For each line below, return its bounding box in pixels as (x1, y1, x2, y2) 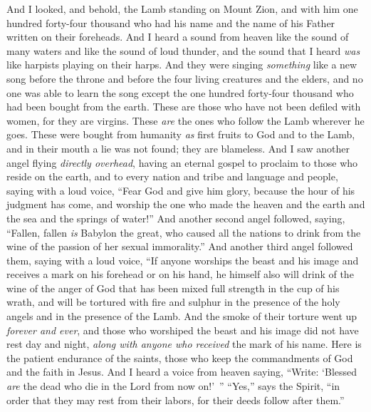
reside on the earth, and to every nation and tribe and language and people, (6, 169, 338, 184)
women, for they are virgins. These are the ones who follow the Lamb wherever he (6, 113, 365, 128)
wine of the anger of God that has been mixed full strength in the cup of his (6, 280, 340, 295)
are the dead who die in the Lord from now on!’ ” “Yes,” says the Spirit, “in (6, 378, 340, 393)
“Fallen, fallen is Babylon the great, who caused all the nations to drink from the (6, 225, 361, 240)
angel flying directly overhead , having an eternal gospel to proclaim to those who (6, 155, 358, 170)
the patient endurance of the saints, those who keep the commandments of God (6, 350, 353, 365)
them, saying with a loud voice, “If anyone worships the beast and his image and (6, 252, 359, 267)
